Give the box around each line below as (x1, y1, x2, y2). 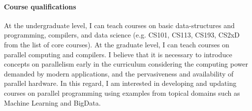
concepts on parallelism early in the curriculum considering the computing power (4, 59, 248, 69)
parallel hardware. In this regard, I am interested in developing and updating (4, 78, 237, 88)
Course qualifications (4, 1, 76, 11)
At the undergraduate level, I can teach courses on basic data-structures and (4, 20, 235, 30)
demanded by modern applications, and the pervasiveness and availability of (4, 68, 234, 78)
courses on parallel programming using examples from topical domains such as (4, 87, 240, 98)
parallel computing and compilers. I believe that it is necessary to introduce (4, 49, 232, 59)
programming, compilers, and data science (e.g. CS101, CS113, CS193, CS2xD (4, 30, 240, 40)
